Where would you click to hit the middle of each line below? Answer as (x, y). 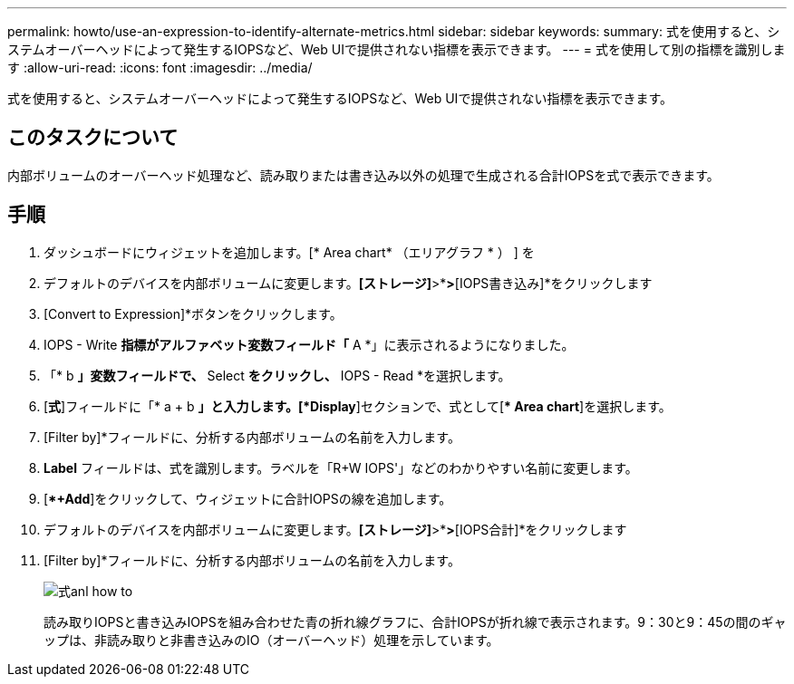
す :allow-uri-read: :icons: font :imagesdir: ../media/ (160, 67)
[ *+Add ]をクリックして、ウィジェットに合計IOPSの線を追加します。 (248, 498)
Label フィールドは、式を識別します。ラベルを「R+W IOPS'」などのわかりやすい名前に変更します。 (341, 467)
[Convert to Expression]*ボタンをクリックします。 (193, 313)
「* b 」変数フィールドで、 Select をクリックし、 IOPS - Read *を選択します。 (277, 375)
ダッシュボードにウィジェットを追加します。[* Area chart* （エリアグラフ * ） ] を (289, 252)
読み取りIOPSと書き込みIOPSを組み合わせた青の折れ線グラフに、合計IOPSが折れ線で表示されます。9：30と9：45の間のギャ (415, 621)
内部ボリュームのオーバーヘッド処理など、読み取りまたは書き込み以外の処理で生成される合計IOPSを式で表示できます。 (363, 175)
